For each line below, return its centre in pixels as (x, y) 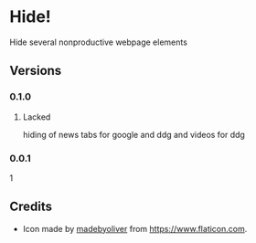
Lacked (37, 117)
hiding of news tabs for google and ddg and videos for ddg (133, 134)
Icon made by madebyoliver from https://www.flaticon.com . (135, 228)
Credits (31, 207)
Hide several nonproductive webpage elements (98, 42)
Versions (36, 71)
